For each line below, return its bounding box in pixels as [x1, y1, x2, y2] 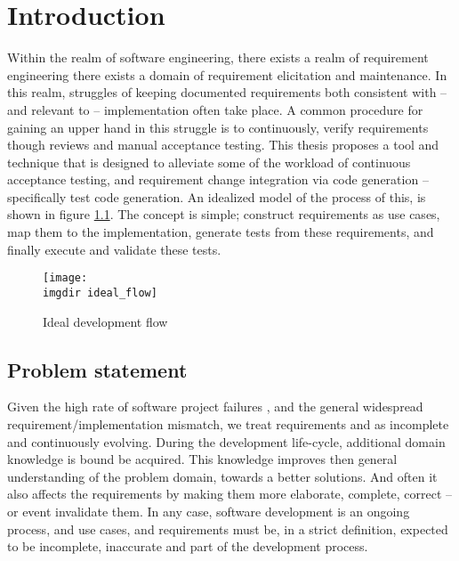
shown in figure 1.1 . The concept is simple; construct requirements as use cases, [7, 205, 440, 224]
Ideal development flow [43, 312, 168, 330]
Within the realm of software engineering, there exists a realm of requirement [7, 48, 429, 67]
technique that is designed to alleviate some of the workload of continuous [7, 152, 411, 171]
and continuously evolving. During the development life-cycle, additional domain [7, 432, 446, 451]
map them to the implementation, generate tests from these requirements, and [7, 223, 434, 241]
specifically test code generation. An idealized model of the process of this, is [7, 187, 426, 206]
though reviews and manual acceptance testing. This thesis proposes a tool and [7, 135, 439, 154]
